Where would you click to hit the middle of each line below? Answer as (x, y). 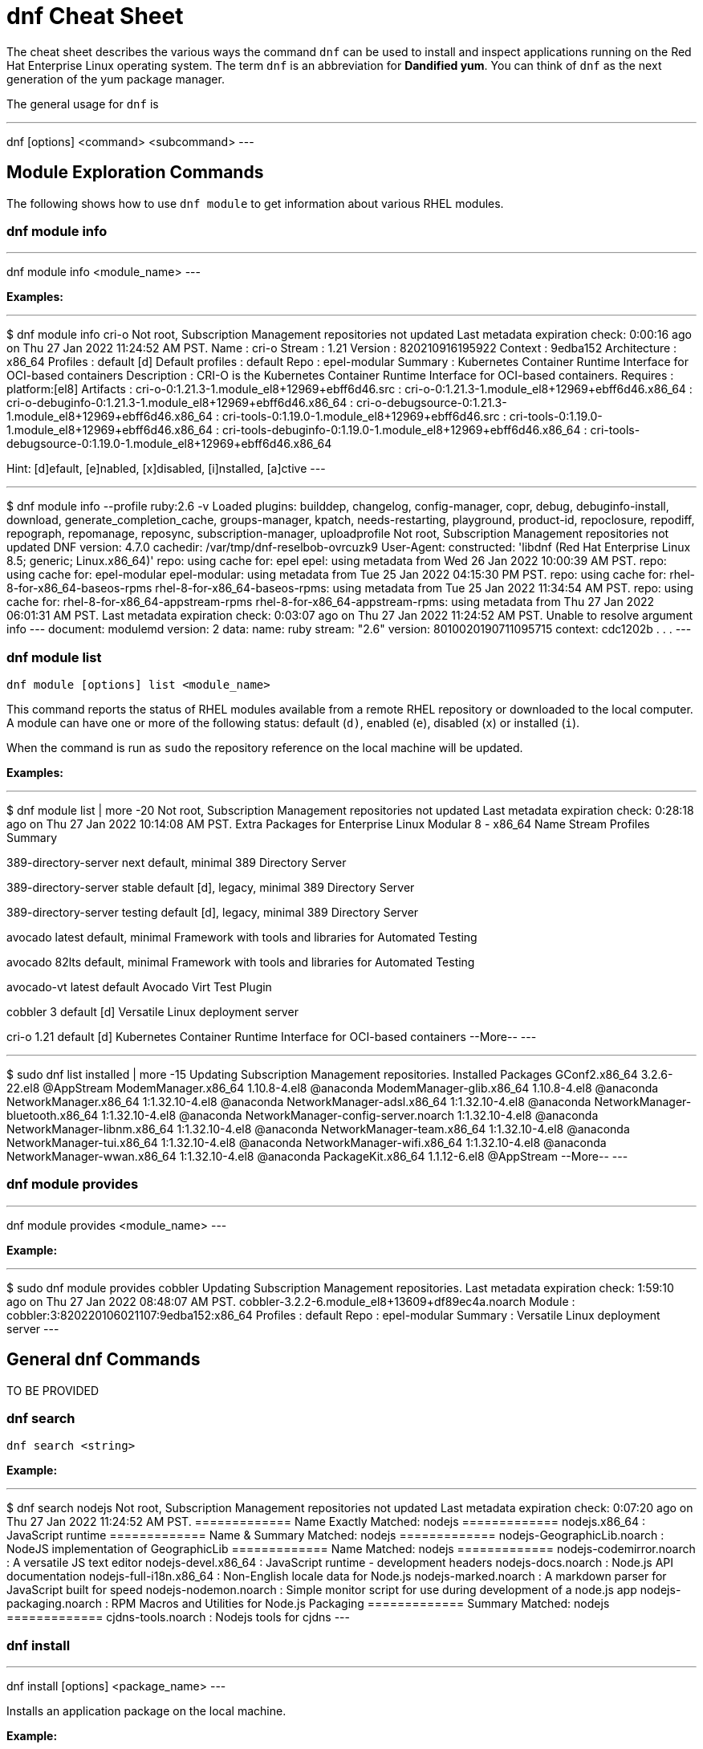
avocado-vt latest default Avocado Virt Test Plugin (139, 987)
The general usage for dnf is (83, 104)
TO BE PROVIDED (53, 1390)
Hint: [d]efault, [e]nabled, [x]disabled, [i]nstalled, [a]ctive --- (166, 469)
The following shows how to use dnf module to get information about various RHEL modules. (255, 203)
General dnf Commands (104, 1360)
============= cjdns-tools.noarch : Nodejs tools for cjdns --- (178, 1617)
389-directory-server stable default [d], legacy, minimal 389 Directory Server (211, 888)
